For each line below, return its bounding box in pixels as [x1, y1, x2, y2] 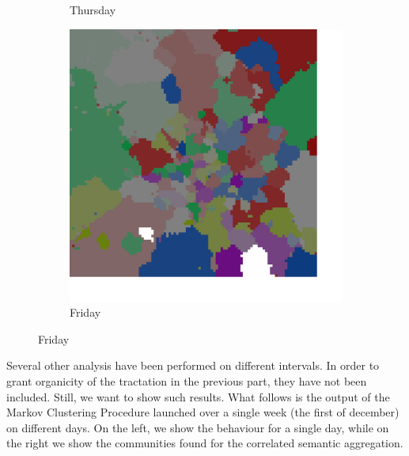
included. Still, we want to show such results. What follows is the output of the [6, 388, 390, 405]
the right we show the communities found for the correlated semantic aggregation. [6, 435, 403, 451]
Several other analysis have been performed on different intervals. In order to [6, 357, 380, 374]
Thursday [70, 2, 116, 17]
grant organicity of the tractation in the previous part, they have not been [6, 372, 367, 389]
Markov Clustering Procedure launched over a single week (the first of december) [6, 404, 400, 420]
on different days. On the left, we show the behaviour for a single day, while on [6, 419, 389, 435]
